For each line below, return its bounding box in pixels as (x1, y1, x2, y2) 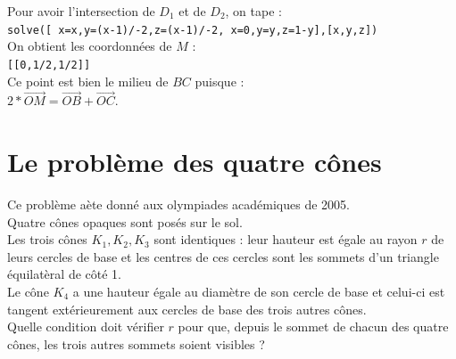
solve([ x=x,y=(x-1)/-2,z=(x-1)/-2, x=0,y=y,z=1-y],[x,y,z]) (7, 23, 378, 37)
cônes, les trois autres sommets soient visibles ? (7, 334, 265, 353)
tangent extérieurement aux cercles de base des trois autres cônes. (7, 299, 367, 318)
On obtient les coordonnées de (7, 37, 172, 55)
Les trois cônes (7, 230, 87, 249)
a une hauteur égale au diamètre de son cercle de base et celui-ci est (72, 282, 445, 300)
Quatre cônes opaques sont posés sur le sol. (7, 212, 243, 231)
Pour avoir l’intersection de (7, 2, 155, 20)
